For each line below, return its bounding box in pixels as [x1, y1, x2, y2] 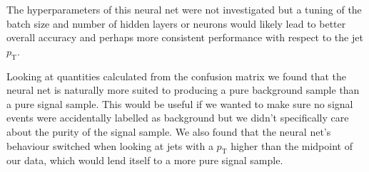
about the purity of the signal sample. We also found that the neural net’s [6, 124, 331, 139]
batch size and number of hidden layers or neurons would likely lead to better [6, 16, 346, 31]
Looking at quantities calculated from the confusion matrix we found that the [6, 68, 347, 83]
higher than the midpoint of [231, 138, 353, 153]
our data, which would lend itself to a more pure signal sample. [6, 153, 283, 168]
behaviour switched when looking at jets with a [6, 138, 213, 153]
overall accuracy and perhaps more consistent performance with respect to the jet [6, 30, 363, 45]
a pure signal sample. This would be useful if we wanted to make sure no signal [6, 96, 353, 111]
